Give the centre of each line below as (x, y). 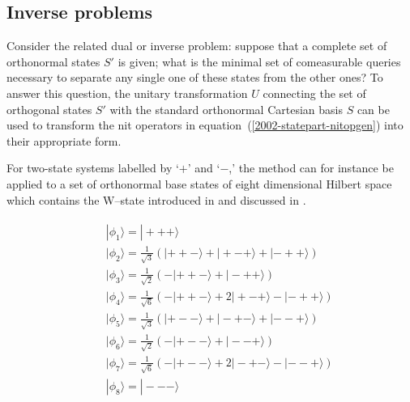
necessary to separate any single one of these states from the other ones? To (195, 77)
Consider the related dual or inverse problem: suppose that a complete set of (197, 46)
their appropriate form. (64, 140)
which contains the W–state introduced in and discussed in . (156, 199)
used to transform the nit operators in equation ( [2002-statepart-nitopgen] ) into (205, 125)
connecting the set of (314, 93)
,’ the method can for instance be (311, 168)
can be (373, 109)
